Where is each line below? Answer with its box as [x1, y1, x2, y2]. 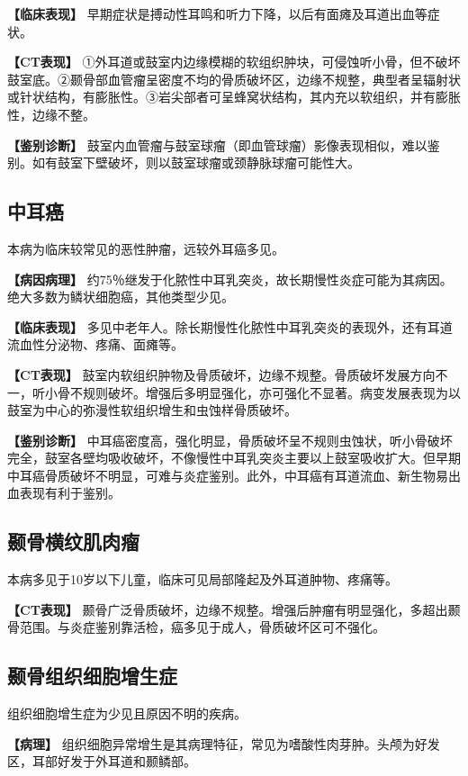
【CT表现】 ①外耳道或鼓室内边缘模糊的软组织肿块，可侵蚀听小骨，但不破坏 [7, 52, 461, 71]
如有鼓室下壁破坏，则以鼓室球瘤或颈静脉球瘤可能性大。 [31, 153, 360, 172]
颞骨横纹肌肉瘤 [7, 528, 139, 555]
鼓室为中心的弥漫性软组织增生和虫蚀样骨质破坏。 [7, 401, 297, 420]
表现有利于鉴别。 [19, 483, 121, 502]
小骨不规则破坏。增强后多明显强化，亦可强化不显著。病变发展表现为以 [44, 383, 461, 402]
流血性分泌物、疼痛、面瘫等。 [7, 335, 184, 354]
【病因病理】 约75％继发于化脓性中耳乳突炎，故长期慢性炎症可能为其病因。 [7, 269, 453, 288]
